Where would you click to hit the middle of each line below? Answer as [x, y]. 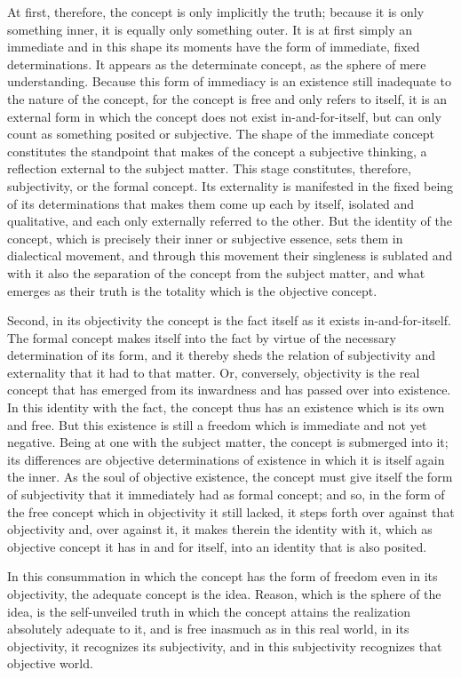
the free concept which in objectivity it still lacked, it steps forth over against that [231, 511]
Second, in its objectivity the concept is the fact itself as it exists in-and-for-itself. [229, 320]
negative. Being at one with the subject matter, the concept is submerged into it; [228, 442]
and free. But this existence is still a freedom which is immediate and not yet [217, 424]
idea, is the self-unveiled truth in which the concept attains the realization [209, 611]
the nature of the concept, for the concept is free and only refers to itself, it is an [227, 98]
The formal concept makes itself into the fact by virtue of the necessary [202, 337]
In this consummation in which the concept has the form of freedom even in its [223, 576]
